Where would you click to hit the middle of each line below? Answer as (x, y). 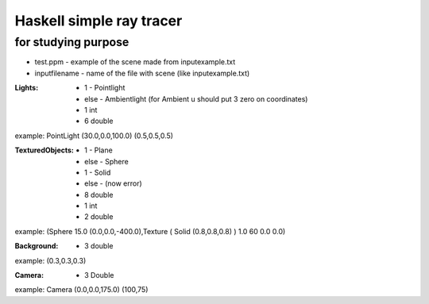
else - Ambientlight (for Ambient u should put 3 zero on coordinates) (196, 98)
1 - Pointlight (105, 88)
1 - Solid (98, 172)
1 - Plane (99, 150)
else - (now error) (113, 183)
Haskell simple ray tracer (99, 21)
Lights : (27, 88)
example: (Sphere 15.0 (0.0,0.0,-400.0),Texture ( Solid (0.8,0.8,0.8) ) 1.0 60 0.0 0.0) (150, 231)
